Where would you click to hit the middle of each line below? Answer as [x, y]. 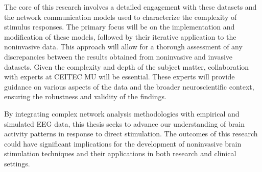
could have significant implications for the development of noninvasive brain [123, 143]
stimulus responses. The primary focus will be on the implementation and [120, 27]
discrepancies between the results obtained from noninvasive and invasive [118, 56]
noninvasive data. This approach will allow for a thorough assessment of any [123, 47]
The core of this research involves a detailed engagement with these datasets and [130, 7]
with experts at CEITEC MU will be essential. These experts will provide [120, 77]
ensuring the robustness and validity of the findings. [85, 96]
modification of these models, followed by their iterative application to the [120, 36]
